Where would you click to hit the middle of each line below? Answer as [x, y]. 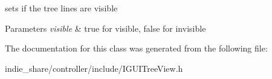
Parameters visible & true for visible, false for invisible [105, 28]
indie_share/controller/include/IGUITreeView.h [94, 68]
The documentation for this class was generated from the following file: [136, 48]
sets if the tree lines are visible [61, 8]
